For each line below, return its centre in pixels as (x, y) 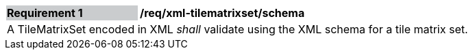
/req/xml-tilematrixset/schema (222, 13)
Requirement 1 (45, 13)
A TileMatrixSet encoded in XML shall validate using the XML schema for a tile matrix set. (238, 29)
